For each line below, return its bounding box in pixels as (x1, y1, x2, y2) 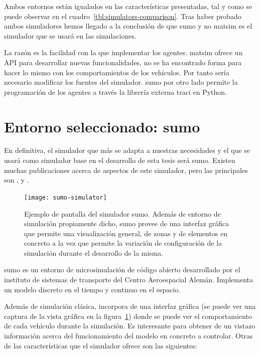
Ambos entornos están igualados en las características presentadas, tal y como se (4, 1, 252, 11)
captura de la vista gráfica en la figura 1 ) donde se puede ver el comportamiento (4, 310, 252, 321)
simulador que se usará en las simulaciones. (4, 30, 137, 41)
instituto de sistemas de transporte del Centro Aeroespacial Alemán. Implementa (4, 274, 253, 285)
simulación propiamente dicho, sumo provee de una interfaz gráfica (24, 218, 229, 229)
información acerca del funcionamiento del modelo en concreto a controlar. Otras (4, 330, 253, 341)
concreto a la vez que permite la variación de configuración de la (24, 238, 222, 248)
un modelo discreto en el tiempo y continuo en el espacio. (4, 284, 181, 294)
